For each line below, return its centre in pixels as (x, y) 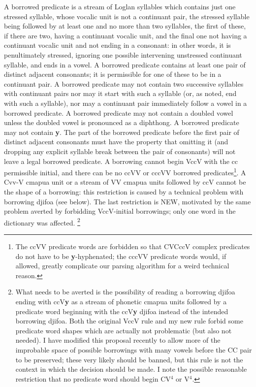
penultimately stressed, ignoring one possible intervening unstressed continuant (123, 54)
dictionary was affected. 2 (42, 222)
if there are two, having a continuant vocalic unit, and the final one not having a (126, 35)
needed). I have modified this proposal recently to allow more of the (118, 340)
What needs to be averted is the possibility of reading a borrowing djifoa (125, 292)
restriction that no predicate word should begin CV (93, 378)
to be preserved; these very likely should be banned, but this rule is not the (129, 359)
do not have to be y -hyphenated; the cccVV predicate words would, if (121, 256)
